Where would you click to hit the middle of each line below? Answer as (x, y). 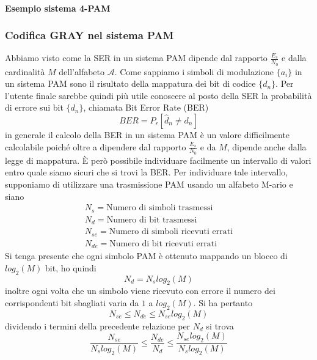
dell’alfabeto (82, 71)
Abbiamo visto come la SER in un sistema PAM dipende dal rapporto (136, 58)
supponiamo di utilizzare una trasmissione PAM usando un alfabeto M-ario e (149, 184)
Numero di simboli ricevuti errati (171, 232)
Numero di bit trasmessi (152, 220)
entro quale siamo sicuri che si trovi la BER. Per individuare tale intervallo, (147, 172)
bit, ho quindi (71, 267)
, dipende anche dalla (267, 146)
